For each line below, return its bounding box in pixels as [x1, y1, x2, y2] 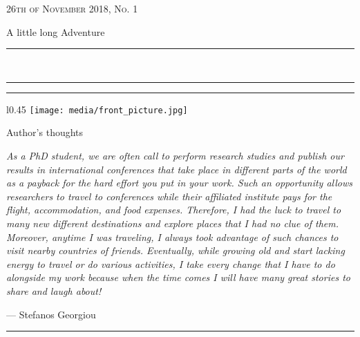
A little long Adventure [6, 24, 105, 39]
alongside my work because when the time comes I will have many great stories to [6, 270, 350, 285]
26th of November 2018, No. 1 [6, 1, 138, 15]
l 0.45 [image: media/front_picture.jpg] [6, 102, 188, 116]
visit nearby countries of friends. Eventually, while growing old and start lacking [6, 243, 345, 258]
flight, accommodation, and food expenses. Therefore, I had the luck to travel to [6, 202, 341, 217]
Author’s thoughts [6, 125, 84, 139]
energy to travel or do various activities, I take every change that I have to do [6, 256, 335, 271]
